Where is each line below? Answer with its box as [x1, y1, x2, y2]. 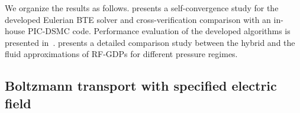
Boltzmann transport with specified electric [5, 77, 277, 95]
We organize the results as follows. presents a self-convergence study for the [5, 2, 279, 14]
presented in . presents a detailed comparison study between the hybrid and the [5, 36, 295, 48]
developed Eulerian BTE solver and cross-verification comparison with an [5, 13, 271, 25]
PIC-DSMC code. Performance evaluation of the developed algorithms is [27, 25, 291, 37]
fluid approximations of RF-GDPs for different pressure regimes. [5, 48, 238, 60]
